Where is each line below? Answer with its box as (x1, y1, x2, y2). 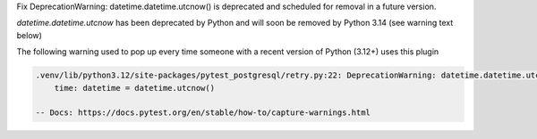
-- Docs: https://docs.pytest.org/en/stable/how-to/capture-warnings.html (35, 108, 371, 118)
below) (16, 29, 42, 40)
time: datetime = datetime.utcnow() (54, 83, 215, 93)
